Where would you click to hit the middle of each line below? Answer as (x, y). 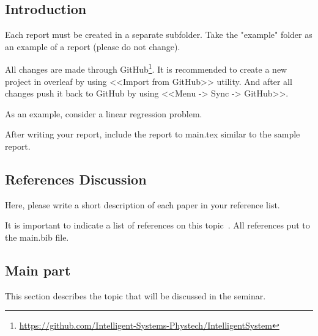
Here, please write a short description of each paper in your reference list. (142, 204)
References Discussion (76, 179)
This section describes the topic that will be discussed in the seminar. (135, 295)
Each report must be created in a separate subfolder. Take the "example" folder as (159, 35)
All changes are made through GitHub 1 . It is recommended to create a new (146, 68)
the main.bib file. (37, 237)
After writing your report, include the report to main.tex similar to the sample (153, 134)
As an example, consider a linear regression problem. (104, 113)
